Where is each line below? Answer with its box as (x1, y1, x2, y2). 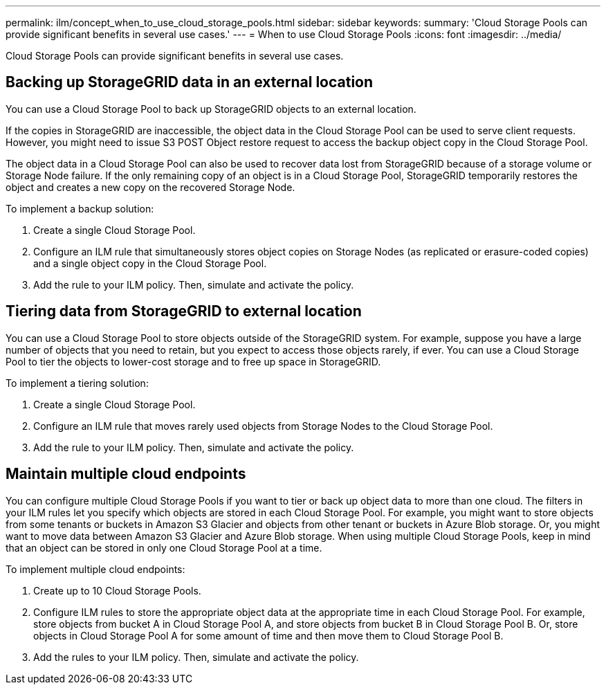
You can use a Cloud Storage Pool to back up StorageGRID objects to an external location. (6, 102, 416, 115)
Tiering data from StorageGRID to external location (6, 302, 362, 320)
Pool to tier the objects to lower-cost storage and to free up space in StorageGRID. (6, 355, 381, 367)
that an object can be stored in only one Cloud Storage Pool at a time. (6, 541, 322, 554)
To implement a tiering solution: (6, 376, 149, 389)
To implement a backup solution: (6, 202, 154, 215)
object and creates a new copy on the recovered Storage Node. (6, 181, 295, 193)
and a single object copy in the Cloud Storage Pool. (33, 257, 267, 269)
